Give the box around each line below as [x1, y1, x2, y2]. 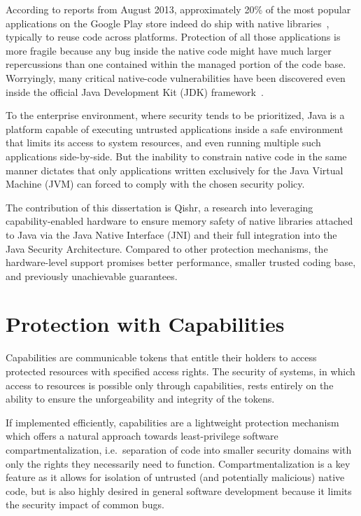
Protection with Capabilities [6, 309, 285, 338]
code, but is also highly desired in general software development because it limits [6, 483, 352, 498]
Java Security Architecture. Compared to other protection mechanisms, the [6, 241, 328, 256]
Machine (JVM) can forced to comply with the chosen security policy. [6, 176, 305, 191]
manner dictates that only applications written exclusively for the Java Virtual [6, 162, 344, 177]
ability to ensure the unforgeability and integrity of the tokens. [6, 391, 275, 406]
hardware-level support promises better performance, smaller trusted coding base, [6, 255, 356, 270]
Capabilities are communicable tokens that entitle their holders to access [6, 350, 317, 365]
